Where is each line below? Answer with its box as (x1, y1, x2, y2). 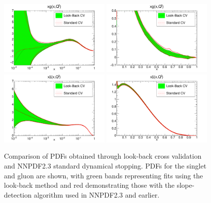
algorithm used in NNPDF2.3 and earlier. (34, 189, 160, 200)
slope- (176, 180, 195, 190)
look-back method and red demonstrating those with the (4, 180, 175, 190)
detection (4, 189, 32, 200)
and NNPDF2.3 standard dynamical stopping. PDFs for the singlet (4, 161, 207, 171)
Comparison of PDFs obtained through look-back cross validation (4, 151, 202, 161)
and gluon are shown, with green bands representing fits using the (4, 170, 203, 180)
